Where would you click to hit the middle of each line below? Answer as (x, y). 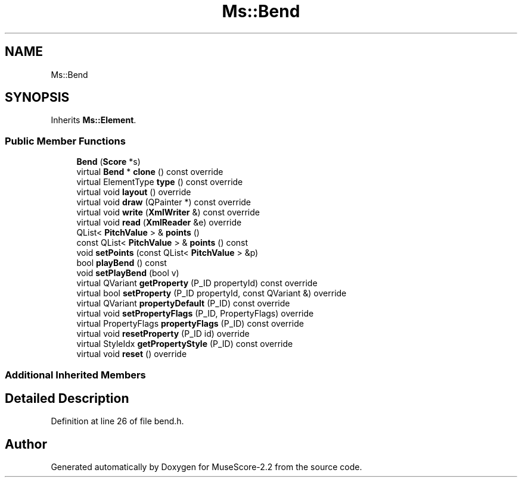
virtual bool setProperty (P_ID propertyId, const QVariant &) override (212, 293)
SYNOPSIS (37, 98)
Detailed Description (67, 398)
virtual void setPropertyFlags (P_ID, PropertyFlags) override (195, 314)
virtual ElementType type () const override (160, 182)
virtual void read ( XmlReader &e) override (159, 223)
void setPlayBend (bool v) (128, 273)
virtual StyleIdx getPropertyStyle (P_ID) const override (185, 344)
